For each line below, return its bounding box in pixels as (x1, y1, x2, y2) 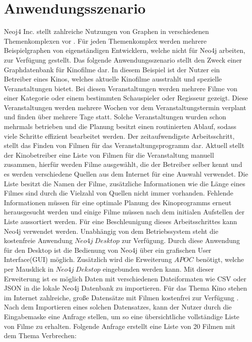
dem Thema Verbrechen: (4, 330, 77, 341)
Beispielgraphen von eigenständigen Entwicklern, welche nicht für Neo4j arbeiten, (4, 45, 246, 55)
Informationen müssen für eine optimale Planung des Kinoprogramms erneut (4, 197, 232, 207)
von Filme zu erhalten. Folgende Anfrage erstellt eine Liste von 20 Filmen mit (4, 321, 236, 331)
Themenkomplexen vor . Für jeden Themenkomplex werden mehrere (4, 35, 207, 46)
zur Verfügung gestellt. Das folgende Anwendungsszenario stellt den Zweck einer (4, 54, 242, 65)
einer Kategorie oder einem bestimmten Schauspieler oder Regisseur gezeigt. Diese (4, 93, 248, 103)
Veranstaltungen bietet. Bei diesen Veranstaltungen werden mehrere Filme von (4, 83, 237, 93)
